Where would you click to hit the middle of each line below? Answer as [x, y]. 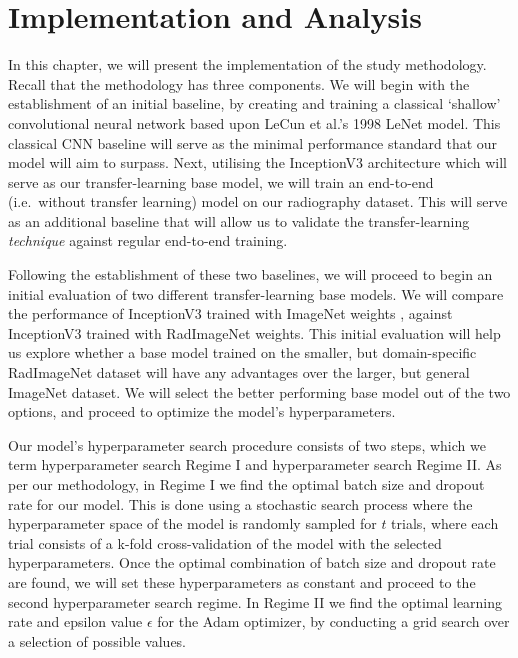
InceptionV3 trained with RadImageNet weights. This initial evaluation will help [254, 332]
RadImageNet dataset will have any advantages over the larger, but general [239, 372]
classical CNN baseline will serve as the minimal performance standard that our [253, 142]
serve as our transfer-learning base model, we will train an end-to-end [221, 181]
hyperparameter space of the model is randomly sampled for [192, 523]
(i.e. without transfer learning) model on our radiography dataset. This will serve [258, 201]
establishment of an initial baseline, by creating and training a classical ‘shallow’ [254, 103]
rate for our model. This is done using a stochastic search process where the [240, 503]
